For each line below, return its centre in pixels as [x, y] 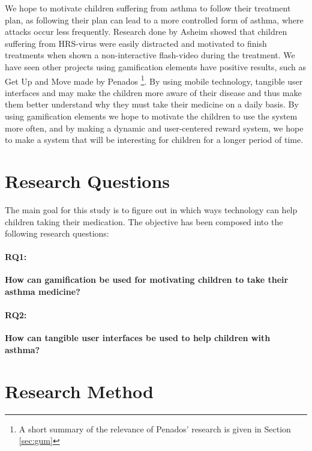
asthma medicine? [43, 292]
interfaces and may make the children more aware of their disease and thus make [153, 92]
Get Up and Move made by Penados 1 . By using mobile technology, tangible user [154, 80]
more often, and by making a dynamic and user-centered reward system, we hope [154, 128]
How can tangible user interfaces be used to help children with [138, 338]
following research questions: [57, 233]
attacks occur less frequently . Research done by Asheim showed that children [146, 32]
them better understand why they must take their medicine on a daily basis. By [152, 104]
